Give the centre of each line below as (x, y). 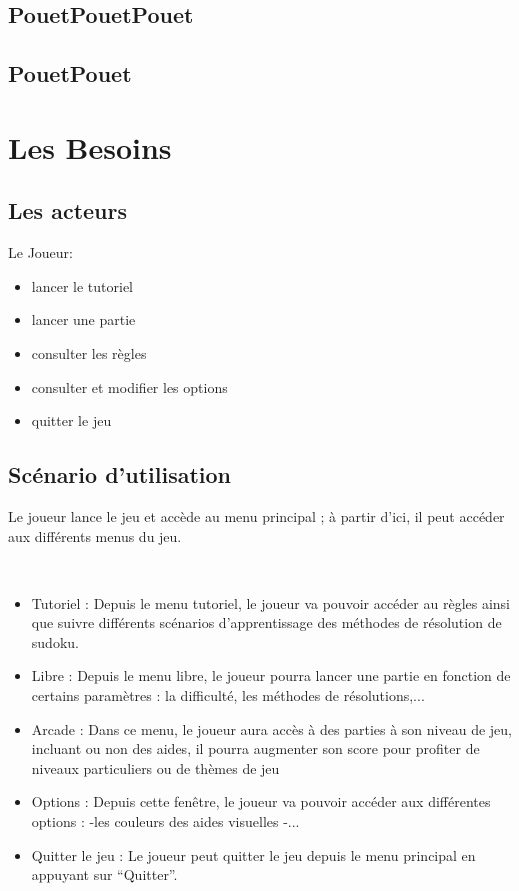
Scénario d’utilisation (120, 474)
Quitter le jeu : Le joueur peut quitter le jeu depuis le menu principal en (253, 854)
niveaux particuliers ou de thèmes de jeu (155, 767)
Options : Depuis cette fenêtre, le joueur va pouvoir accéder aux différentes (261, 801)
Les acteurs (68, 210)
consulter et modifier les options (129, 386)
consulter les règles (89, 352)
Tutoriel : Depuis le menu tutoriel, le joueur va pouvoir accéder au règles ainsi (271, 602)
